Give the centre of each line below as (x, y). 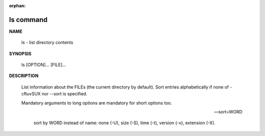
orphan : (17, 6)
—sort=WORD (228, 112)
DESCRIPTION (24, 76)
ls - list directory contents (47, 43)
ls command (28, 20)
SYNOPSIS (20, 53)
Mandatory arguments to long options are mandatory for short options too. (97, 103)
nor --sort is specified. (65, 94)
